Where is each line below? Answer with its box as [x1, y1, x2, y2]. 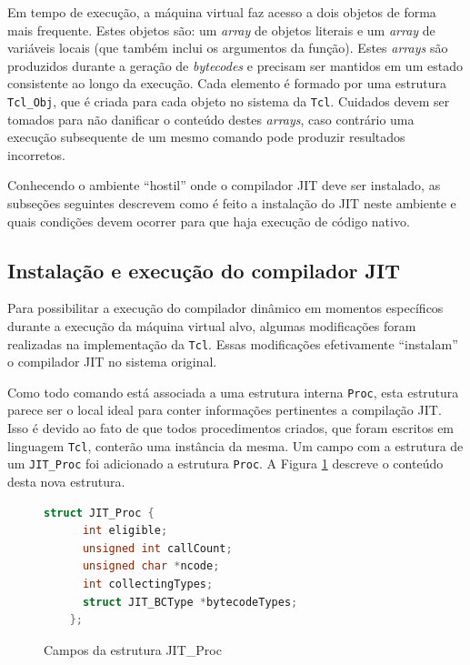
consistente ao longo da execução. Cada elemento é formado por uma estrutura [7, 74, 446, 93]
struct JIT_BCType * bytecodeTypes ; [82, 595, 298, 609]
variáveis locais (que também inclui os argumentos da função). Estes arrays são [7, 38, 448, 57]
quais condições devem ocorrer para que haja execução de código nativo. [7, 211, 410, 230]
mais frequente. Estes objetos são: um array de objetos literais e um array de [7, 20, 435, 39]
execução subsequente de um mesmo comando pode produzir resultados [7, 127, 405, 146]
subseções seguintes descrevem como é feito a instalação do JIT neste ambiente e [7, 194, 456, 212]
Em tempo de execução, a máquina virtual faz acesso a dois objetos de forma [7, 3, 436, 21]
